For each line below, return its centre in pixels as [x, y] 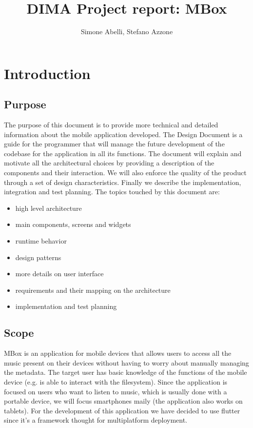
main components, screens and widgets [73, 224]
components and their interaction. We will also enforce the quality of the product [125, 173]
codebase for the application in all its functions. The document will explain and [123, 153]
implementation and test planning [66, 306]
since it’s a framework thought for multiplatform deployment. [96, 420]
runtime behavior [41, 241]
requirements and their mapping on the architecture [93, 290]
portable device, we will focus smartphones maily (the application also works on [123, 401]
